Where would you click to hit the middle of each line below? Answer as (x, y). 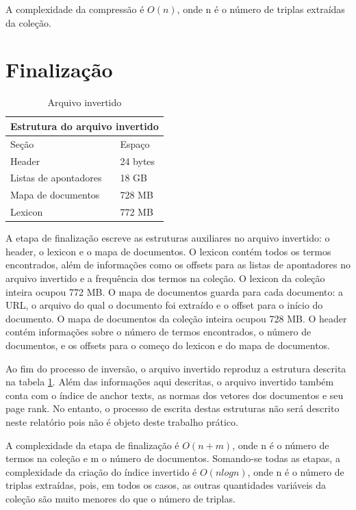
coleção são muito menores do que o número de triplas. (120, 498)
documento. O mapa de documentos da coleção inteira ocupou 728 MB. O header (176, 318)
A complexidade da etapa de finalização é (92, 445)
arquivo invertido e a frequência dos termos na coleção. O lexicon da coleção (165, 278)
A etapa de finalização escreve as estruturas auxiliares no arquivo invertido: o (168, 238)
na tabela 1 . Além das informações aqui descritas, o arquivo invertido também (170, 382)
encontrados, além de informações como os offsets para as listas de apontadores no (178, 265)
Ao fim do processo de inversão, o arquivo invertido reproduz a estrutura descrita (176, 368)
